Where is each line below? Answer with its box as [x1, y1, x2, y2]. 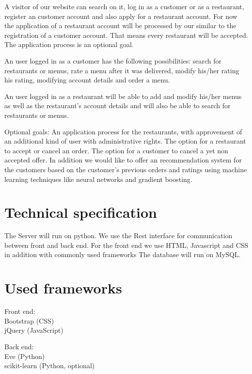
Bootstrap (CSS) [4, 315, 54, 325]
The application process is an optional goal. [4, 39, 134, 49]
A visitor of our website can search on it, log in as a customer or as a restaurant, [4, 1, 244, 11]
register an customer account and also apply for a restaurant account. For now [4, 11, 237, 21]
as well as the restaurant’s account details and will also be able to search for [4, 100, 231, 111]
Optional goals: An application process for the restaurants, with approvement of [4, 126, 242, 136]
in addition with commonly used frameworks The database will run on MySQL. [4, 249, 241, 260]
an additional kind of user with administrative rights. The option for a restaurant [4, 136, 246, 146]
